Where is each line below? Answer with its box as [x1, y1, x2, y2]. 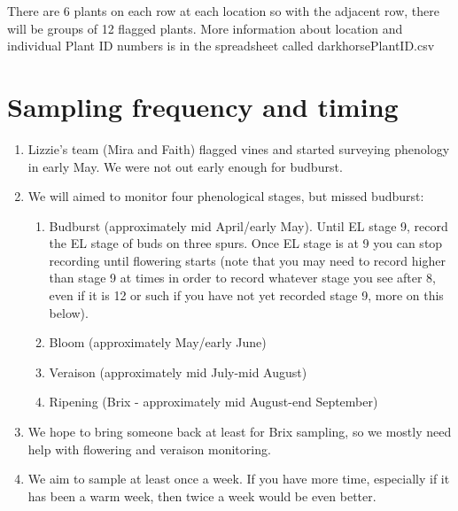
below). [49, 303, 89, 321]
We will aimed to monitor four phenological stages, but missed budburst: [27, 187, 424, 205]
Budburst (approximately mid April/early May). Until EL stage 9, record [49, 216, 448, 235]
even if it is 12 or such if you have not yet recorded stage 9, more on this [49, 286, 444, 305]
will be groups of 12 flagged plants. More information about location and [7, 19, 403, 37]
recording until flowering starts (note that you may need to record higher [49, 251, 446, 269]
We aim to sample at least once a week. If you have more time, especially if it [27, 469, 450, 488]
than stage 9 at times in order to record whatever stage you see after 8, [49, 268, 437, 287]
